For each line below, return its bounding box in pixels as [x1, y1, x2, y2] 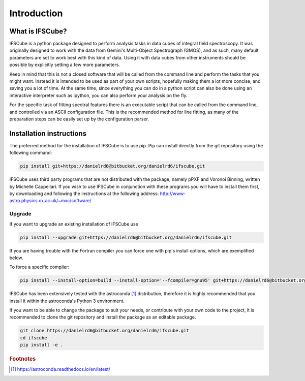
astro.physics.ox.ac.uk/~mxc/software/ [9, 198, 91, 204]
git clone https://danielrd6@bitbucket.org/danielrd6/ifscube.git [20, 328, 189, 334]
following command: [9, 150, 52, 156]
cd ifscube [20, 335, 47, 340]
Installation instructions [9, 129, 86, 138]
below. [9, 255, 23, 261]
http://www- [160, 190, 186, 197]
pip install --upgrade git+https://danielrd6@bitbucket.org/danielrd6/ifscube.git [20, 234, 232, 240]
